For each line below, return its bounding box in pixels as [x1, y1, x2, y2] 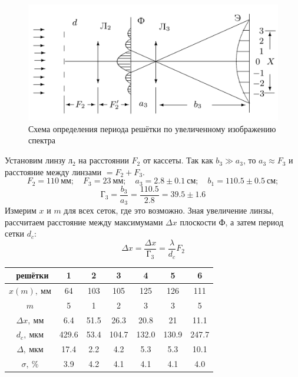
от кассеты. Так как [143, 154, 213, 166]
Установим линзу [5, 154, 66, 166]
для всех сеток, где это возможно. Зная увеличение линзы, [64, 204, 274, 217]
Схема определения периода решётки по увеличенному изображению [28, 122, 276, 135]
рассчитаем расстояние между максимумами [5, 215, 163, 228]
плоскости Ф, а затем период [180, 215, 284, 228]
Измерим [5, 204, 37, 217]
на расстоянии [78, 154, 129, 166]
